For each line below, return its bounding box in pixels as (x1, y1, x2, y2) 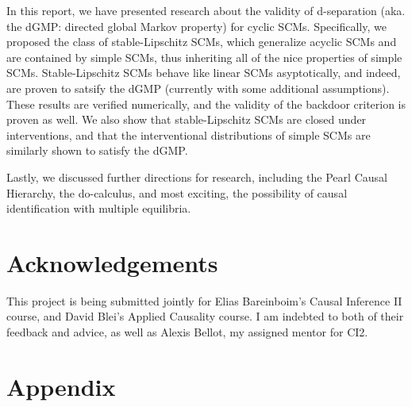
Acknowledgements (6, 246, 218, 278)
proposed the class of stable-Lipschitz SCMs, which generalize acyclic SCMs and (6, 33, 397, 50)
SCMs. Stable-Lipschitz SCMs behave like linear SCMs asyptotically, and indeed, (6, 64, 401, 81)
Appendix (6, 370, 116, 402)
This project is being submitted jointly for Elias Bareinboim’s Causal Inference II (6, 292, 402, 309)
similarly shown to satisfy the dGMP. (6, 142, 188, 159)
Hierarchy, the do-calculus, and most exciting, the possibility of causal (6, 184, 348, 201)
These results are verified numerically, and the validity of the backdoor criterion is (6, 95, 406, 112)
